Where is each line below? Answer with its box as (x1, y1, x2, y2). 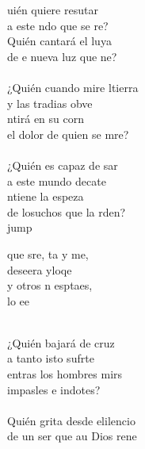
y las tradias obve (7, 94, 93, 111)
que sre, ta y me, (7, 245, 89, 262)
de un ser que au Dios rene (7, 428, 137, 444)
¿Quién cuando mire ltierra (7, 79, 139, 95)
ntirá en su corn (7, 110, 84, 127)
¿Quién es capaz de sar (7, 156, 118, 173)
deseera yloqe (7, 261, 72, 278)
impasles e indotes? (7, 381, 101, 397)
